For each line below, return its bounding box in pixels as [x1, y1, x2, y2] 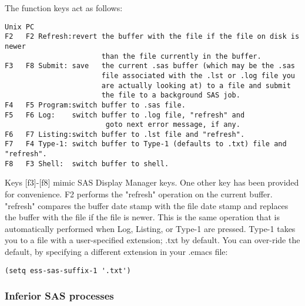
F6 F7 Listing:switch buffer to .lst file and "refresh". [5, 130, 245, 139]
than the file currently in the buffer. [101, 52, 262, 60]
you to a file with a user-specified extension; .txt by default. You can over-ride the [5, 234, 300, 246]
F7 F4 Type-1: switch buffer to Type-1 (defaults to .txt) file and [5, 140, 287, 149]
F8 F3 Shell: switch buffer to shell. [5, 159, 169, 168]
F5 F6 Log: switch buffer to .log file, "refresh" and [5, 110, 245, 119]
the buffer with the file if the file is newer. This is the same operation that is [5, 211, 280, 223]
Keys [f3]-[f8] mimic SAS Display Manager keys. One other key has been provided [5, 176, 299, 189]
